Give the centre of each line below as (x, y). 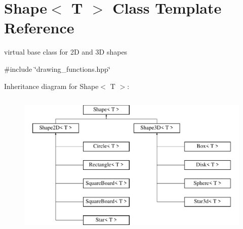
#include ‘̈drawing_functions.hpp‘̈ (57, 68)
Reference (39, 28)
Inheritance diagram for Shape (51, 86)
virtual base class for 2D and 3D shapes (66, 52)
